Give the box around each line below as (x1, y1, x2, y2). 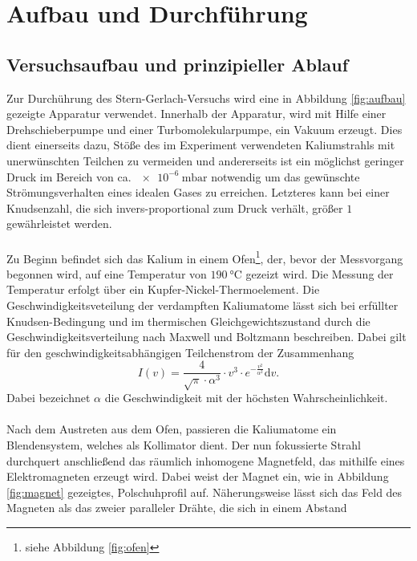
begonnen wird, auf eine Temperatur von (6, 265, 207, 282)
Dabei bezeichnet (6, 389, 91, 406)
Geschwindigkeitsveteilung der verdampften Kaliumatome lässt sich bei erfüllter (6, 296, 399, 313)
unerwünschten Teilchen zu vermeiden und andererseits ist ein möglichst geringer (6, 152, 404, 169)
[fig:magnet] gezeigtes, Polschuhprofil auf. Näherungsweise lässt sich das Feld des (6, 483, 403, 500)
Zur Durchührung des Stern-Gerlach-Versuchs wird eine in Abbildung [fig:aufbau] (6, 89, 406, 106)
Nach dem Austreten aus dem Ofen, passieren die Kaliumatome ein (6, 421, 337, 437)
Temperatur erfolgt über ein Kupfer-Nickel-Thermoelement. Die (6, 281, 320, 298)
